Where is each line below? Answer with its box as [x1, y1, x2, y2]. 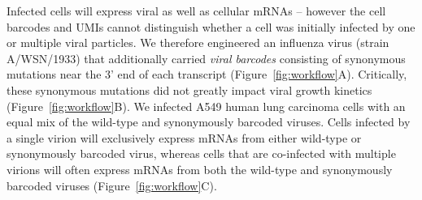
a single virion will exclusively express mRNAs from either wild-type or [7, 129, 362, 146]
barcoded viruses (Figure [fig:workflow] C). [7, 177, 217, 194]
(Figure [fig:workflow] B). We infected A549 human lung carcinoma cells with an [7, 97, 406, 114]
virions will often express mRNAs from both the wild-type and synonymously [7, 160, 393, 177]
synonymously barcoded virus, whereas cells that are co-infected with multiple [7, 145, 396, 162]
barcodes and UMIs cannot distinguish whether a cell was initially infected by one [7, 18, 415, 35]
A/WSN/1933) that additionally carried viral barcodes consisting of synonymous [7, 49, 406, 66]
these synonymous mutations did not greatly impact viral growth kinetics [7, 81, 372, 98]
